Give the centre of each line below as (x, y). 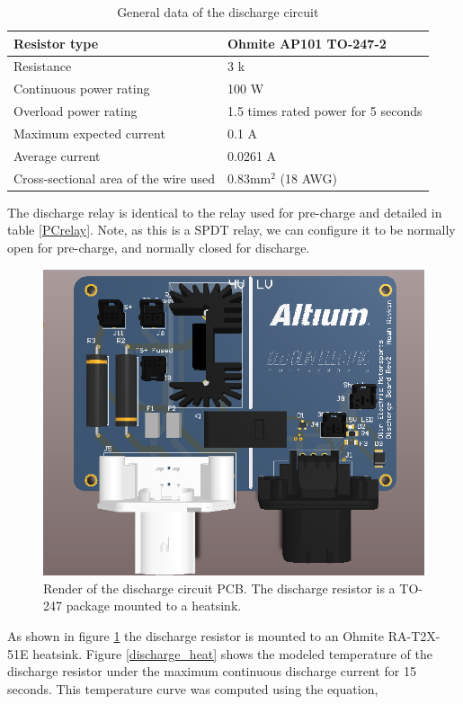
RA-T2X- (414, 636)
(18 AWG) (309, 178)
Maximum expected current (89, 133)
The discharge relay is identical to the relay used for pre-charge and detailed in (225, 212)
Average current (57, 155)
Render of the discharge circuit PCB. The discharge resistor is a (219, 588)
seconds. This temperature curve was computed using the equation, (193, 688)
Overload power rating (76, 111)
